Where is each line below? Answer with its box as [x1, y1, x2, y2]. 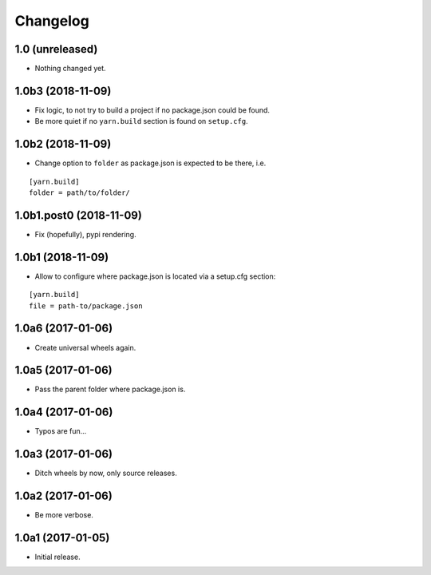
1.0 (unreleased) [14, 42, 98, 56]
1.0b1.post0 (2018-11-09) [14, 208, 143, 222]
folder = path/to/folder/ [29, 188, 131, 197]
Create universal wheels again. [34, 343, 136, 352]
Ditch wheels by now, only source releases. [34, 468, 177, 478]
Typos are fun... [34, 426, 87, 436]
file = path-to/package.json [29, 301, 143, 311]
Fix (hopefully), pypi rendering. [34, 229, 136, 239]
